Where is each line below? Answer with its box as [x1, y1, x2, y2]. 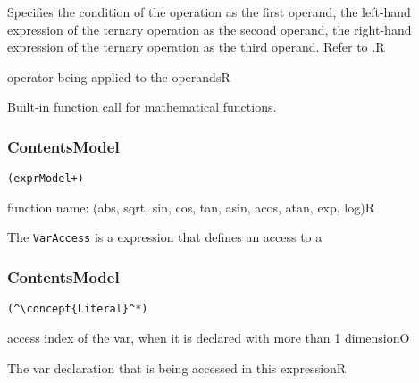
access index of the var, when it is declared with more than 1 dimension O [7, 328, 410, 346]
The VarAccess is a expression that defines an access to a [7, 228, 323, 246]
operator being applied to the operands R [7, 67, 230, 86]
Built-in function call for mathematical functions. [7, 97, 277, 116]
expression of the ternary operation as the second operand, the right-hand [7, 20, 412, 38]
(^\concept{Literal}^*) [7, 303, 148, 316]
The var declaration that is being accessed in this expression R [7, 358, 347, 377]
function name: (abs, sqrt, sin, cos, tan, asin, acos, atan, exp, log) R [7, 197, 374, 216]
